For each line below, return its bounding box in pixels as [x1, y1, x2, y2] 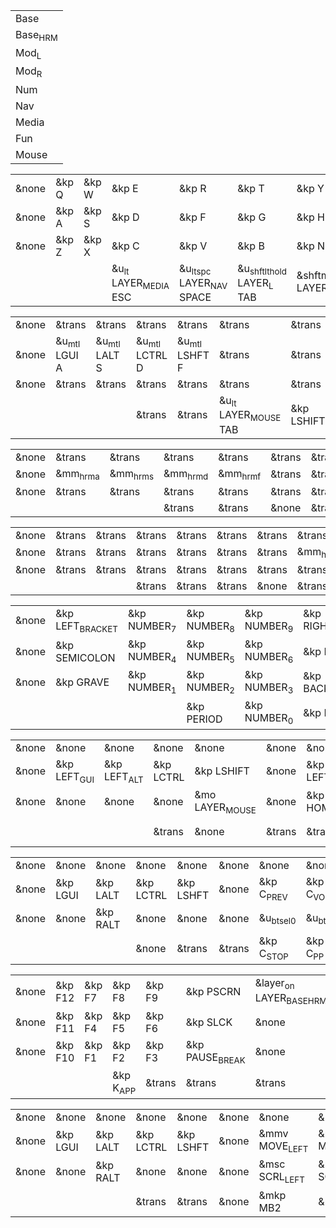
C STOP [258, 947, 289, 963]
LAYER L [237, 275, 274, 291]
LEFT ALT [104, 769, 144, 785]
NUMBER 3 [244, 680, 294, 696]
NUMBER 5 [186, 650, 235, 666]
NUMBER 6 [244, 650, 294, 666]
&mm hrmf [218, 466, 262, 482]
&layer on [254, 976, 295, 992]
